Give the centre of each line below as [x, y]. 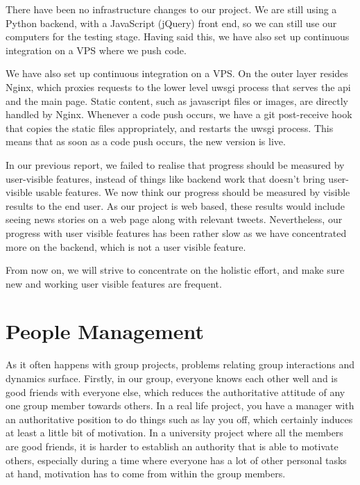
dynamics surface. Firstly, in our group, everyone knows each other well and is [172, 378]
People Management [105, 331]
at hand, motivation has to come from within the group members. [146, 474]
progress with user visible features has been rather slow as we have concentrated [176, 232]
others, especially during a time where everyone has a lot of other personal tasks [176, 460]
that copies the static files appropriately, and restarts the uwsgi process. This [170, 128]
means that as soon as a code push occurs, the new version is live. [146, 141]
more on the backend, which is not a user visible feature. [126, 246]
